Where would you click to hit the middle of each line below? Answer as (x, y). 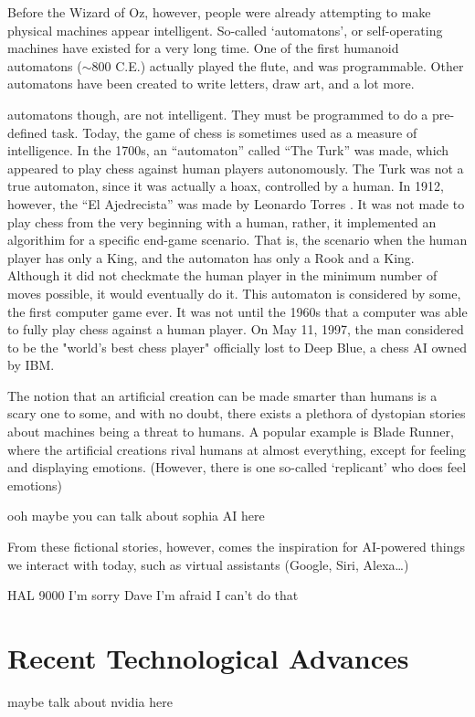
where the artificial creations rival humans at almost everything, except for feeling (237, 449)
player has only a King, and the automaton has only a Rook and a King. (211, 257)
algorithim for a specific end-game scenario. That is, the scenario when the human (237, 240)
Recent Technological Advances (208, 658)
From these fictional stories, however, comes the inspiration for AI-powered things (236, 547)
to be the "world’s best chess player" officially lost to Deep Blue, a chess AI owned (237, 347)
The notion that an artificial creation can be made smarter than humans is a (222, 395)
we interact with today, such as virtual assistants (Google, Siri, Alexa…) (208, 564)
